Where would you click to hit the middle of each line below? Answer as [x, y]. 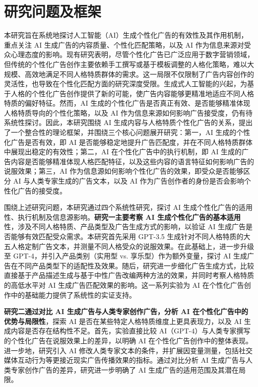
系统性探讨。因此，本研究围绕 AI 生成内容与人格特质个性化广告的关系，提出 [128, 122]
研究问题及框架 [53, 11]
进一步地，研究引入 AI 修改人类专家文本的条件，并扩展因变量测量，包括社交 [128, 350]
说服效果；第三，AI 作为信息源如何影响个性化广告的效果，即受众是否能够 [124, 171]
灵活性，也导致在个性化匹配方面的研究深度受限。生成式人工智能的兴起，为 [126, 84]
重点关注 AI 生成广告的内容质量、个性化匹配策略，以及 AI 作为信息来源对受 [128, 44]
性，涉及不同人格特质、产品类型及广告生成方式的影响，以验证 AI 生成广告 [125, 226]
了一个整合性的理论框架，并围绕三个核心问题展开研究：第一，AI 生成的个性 [127, 132]
